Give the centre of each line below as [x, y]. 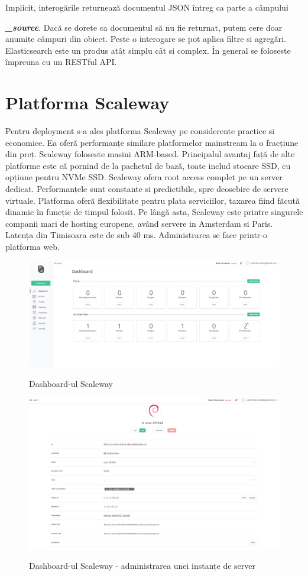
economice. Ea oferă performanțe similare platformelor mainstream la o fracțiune [152, 142]
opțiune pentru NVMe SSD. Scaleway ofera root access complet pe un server [144, 177]
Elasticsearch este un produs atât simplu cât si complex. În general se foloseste [148, 50]
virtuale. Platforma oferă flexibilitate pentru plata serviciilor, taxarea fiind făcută [153, 200]
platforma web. [33, 247]
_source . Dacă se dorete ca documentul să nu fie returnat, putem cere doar [144, 27]
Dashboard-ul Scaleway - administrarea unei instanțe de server [142, 566]
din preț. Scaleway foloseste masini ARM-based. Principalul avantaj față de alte [150, 154]
